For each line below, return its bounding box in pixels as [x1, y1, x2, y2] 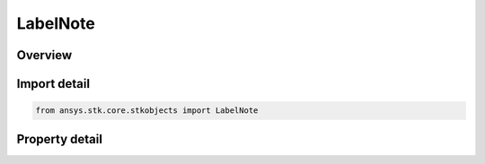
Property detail [16, 131, 103, 147]
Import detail [16, 76, 90, 91]
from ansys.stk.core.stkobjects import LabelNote [35, 106, 259, 116]
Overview [16, 47, 73, 63]
